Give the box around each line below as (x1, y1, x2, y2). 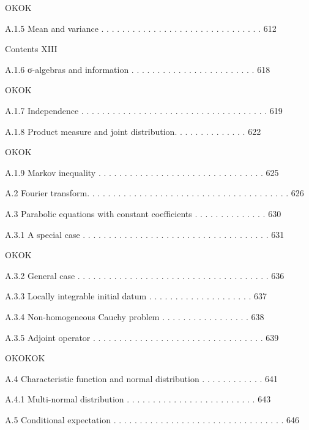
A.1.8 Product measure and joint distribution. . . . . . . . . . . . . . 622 (5, 125, 261, 137)
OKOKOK (5, 351, 45, 364)
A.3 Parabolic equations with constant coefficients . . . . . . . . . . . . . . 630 (5, 207, 281, 220)
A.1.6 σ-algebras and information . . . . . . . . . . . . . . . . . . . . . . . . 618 (5, 63, 270, 75)
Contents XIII (5, 42, 58, 55)
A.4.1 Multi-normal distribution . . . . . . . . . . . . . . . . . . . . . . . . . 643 (5, 393, 271, 405)
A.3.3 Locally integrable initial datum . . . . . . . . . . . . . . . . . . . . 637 (5, 290, 267, 302)
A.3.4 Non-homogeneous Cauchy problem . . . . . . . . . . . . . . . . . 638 (5, 310, 264, 323)
